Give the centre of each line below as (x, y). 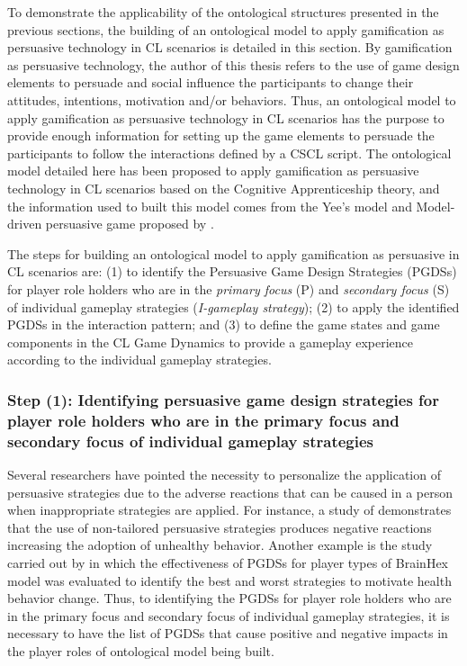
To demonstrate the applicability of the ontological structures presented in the (223, 12)
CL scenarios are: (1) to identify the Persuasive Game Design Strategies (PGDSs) (232, 271)
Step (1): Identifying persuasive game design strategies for (223, 399)
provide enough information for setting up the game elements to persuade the (221, 135)
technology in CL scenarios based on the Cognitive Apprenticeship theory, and (224, 188)
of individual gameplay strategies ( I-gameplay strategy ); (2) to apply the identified (233, 306)
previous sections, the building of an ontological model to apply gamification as (226, 29)
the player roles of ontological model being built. (141, 650)
